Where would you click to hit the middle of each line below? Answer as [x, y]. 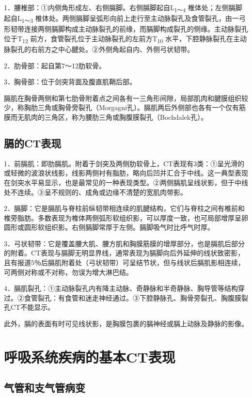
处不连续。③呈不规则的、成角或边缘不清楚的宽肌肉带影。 [95, 192]
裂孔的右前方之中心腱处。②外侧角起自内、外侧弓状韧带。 [102, 49]
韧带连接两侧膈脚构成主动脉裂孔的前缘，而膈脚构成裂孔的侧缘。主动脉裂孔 [129, 29]
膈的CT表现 [33, 143]
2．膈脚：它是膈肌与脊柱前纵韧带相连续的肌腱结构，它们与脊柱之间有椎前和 [124, 208]
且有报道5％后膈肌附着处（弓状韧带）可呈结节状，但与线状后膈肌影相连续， [124, 262]
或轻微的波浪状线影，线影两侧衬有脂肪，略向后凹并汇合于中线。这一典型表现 [126, 173]
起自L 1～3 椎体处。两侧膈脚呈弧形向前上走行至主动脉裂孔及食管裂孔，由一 [121, 19]
